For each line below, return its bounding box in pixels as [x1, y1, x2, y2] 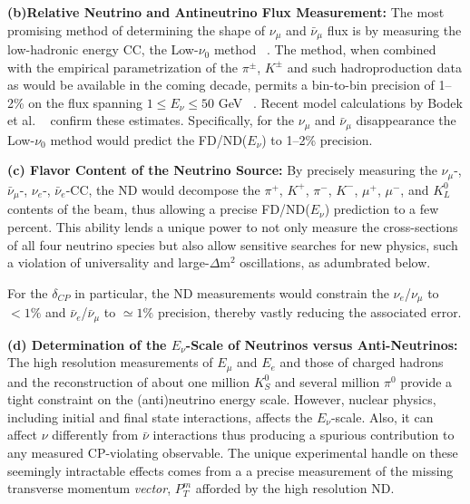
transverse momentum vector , [7, 479, 171, 498]
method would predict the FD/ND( [50, 130, 248, 149]
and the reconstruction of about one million [7, 372, 250, 391]
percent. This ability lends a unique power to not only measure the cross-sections [7, 217, 458, 236]
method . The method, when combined [213, 40, 436, 59]
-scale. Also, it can [330, 407, 434, 426]
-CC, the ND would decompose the [65, 179, 260, 199]
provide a [400, 372, 453, 391]
